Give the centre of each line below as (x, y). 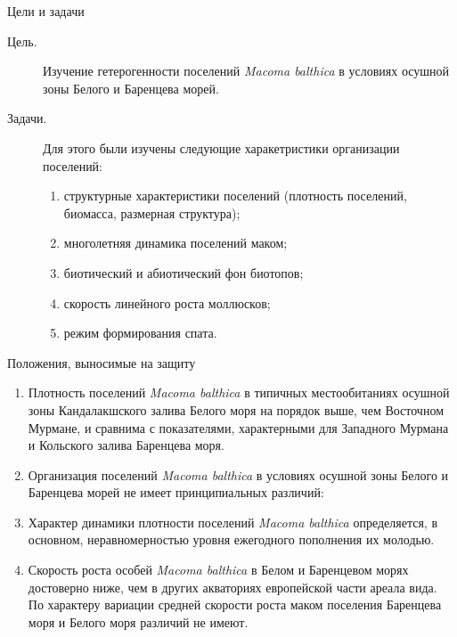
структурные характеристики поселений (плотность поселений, (235, 196)
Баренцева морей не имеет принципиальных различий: (176, 492)
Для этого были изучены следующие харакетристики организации (221, 147)
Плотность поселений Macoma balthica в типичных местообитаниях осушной (239, 392)
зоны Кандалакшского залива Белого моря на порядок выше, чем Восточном (236, 409)
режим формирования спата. (140, 333)
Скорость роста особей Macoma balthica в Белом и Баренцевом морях (218, 570)
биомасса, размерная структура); (152, 212)
